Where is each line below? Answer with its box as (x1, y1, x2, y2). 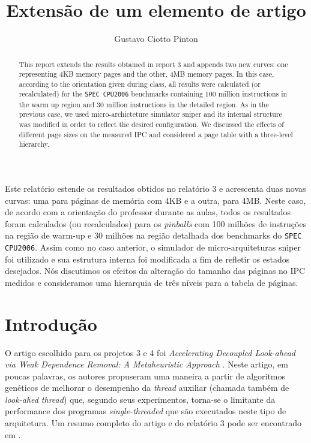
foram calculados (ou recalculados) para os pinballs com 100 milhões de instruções (5, 217, 307, 230)
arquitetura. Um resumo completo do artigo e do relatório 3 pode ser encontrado (5, 417, 301, 429)
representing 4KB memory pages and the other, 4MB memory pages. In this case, (19, 69, 274, 79)
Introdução (5, 311, 97, 336)
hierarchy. (19, 139, 50, 149)
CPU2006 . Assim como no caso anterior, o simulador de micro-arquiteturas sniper (5, 240, 301, 253)
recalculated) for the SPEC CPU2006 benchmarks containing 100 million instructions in (19, 89, 288, 99)
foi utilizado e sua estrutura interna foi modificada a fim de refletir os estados (5, 252, 290, 265)
